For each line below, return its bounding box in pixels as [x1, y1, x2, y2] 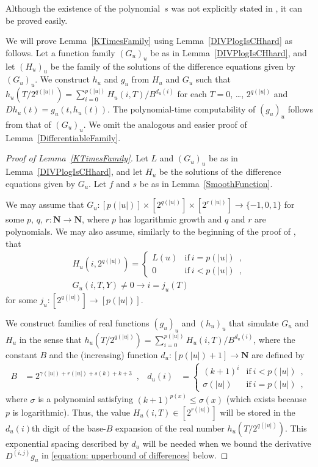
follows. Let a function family [5, 46, 115, 59]
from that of [5, 117, 51, 130]
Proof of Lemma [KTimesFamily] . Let [5, 152, 148, 164]
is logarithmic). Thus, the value [12, 405, 131, 418]
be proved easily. [5, 13, 68, 26]
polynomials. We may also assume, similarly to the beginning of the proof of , [5, 224, 296, 237]
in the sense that [19, 333, 82, 345]
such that [195, 73, 231, 86]
